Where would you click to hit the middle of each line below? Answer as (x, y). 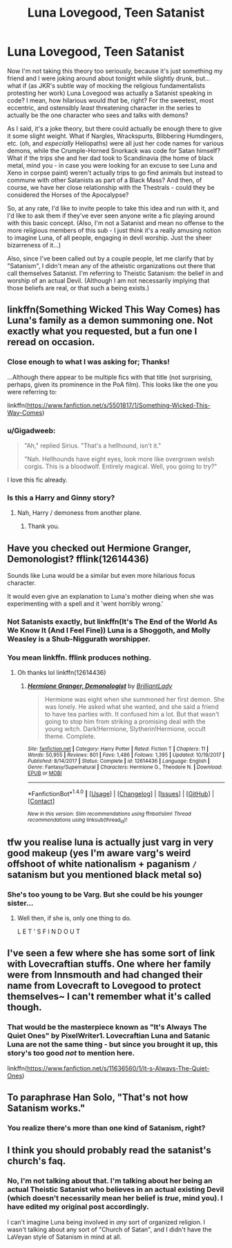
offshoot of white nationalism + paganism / (102, 864)
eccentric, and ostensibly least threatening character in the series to (104, 107)
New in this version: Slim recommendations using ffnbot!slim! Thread (109, 814)
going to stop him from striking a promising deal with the (125, 721)
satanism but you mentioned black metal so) (105, 875)
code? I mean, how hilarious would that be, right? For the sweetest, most (110, 100)
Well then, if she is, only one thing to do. (74, 918)
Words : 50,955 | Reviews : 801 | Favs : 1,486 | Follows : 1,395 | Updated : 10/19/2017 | (126, 755)
